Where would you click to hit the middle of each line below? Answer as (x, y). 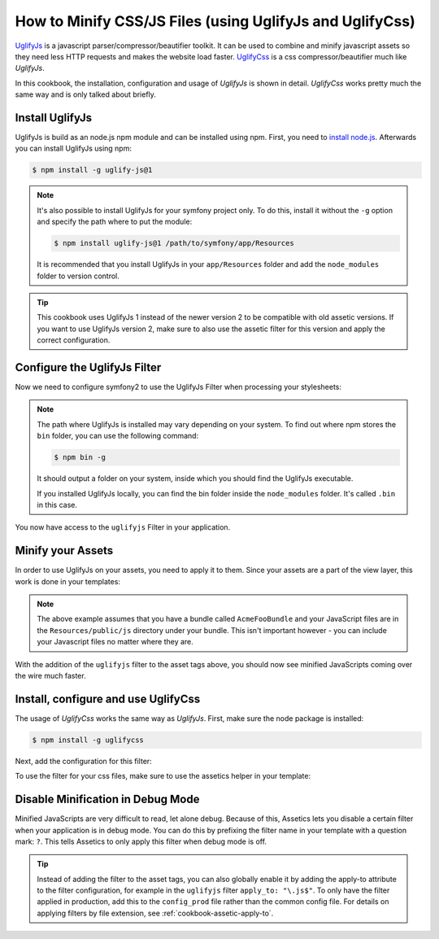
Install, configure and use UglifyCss (108, 699)
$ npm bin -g (80, 457)
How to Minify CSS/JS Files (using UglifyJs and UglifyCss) (215, 21)
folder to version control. (78, 276)
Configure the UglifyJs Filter (88, 367)
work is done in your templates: (68, 581)
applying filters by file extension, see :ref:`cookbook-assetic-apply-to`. (155, 913)
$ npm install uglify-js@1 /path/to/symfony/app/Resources (174, 243)
